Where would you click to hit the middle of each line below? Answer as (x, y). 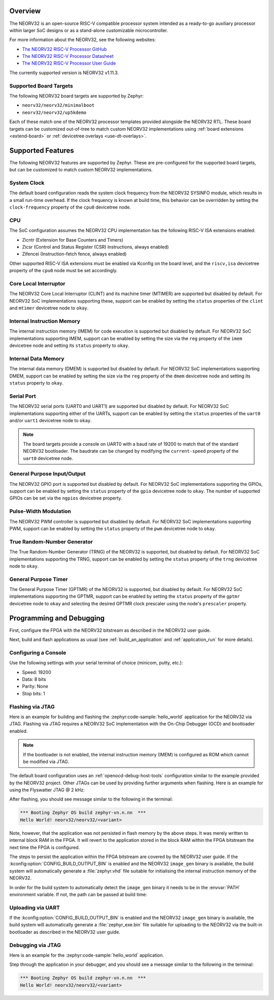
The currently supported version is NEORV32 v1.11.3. (64, 72)
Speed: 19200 (37, 672)
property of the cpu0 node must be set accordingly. (63, 271)
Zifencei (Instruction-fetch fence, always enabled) (74, 254)
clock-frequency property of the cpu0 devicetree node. (70, 207)
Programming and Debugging (57, 618)
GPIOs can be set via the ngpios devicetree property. (66, 498)
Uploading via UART (35, 907)
